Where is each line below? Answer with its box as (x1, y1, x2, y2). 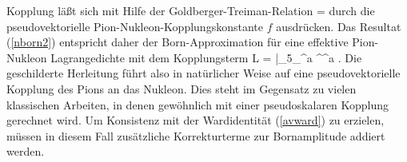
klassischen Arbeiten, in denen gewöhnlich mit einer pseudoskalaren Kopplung (6, 96, 389, 113)
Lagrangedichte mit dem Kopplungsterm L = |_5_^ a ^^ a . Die (50, 49, 362, 65)
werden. (6, 143, 45, 160)
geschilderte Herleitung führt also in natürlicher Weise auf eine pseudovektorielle (6, 65, 401, 81)
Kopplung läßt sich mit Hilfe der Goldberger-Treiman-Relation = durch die (6, 2, 375, 18)
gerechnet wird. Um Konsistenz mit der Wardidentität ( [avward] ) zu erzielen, (6, 112, 385, 128)
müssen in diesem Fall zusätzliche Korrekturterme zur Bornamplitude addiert (6, 127, 385, 144)
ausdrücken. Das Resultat (276, 18, 401, 34)
